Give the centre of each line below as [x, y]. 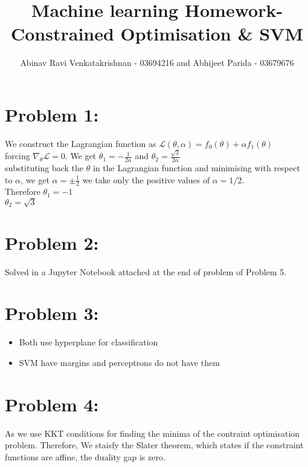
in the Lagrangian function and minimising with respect [196, 167]
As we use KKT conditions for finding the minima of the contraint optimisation [152, 433]
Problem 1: [52, 114]
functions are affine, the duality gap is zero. [85, 456]
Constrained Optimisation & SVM [157, 34]
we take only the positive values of [146, 179]
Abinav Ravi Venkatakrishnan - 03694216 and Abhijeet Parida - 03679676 [157, 63]
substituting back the [44, 167]
